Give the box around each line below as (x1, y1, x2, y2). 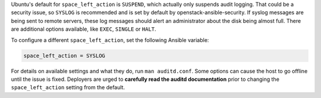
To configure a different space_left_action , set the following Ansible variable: (11, 36, 209, 44)
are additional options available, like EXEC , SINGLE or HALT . (11, 25, 157, 32)
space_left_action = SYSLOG (23, 52, 105, 59)
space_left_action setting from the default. (11, 84, 125, 91)
